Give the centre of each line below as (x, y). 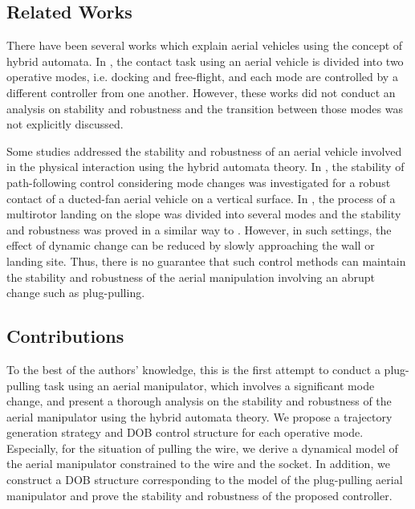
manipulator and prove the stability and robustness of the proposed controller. (199, 495)
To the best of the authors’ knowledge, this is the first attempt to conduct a (193, 369)
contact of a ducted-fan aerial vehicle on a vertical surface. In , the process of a (201, 198)
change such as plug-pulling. (76, 293)
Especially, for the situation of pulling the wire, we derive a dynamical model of (202, 448)
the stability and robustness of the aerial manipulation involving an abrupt (191, 277)
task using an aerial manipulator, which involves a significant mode (209, 385)
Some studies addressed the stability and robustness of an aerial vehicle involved (204, 151)
